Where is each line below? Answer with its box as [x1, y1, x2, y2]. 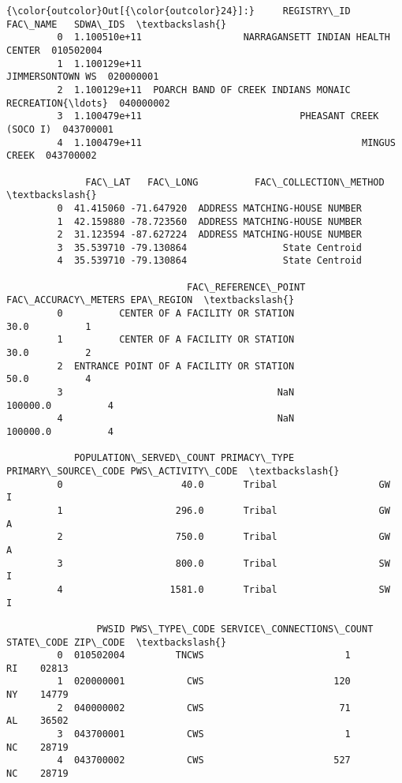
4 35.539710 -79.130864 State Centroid [57, 255, 363, 267]
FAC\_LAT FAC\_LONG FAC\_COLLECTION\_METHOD [85, 176, 385, 188]
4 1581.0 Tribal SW [57, 583, 390, 595]
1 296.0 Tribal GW [57, 504, 390, 516]
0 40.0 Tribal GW [57, 478, 390, 490]
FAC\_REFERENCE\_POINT [187, 281, 306, 293]
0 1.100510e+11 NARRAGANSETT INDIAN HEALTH [57, 32, 390, 43]
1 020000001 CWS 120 [57, 676, 351, 687]
